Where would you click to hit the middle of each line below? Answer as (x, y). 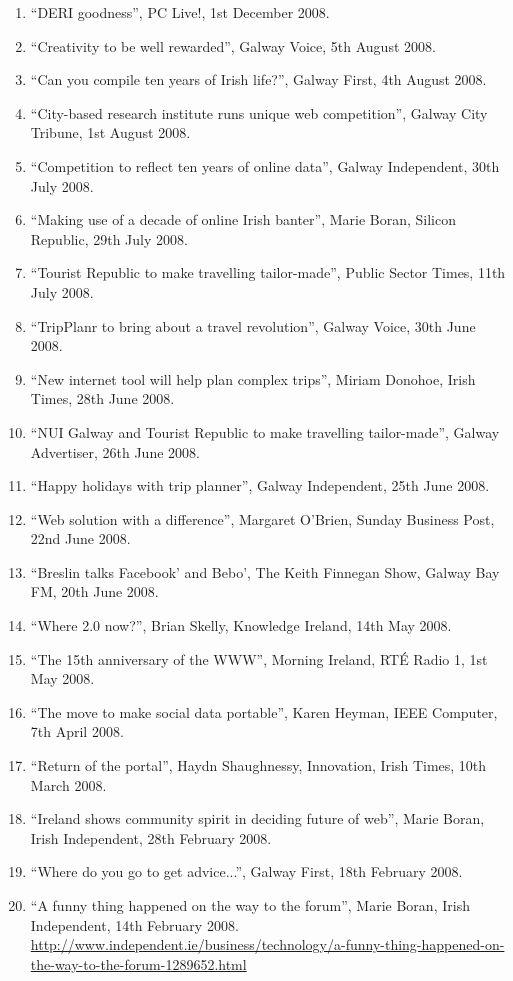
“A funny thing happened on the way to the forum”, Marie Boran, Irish (250, 905)
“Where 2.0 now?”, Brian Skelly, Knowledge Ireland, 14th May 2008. (241, 625)
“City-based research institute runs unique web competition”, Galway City (259, 112)
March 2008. (68, 784)
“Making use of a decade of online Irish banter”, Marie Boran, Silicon (243, 219)
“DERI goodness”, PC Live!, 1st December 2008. (180, 12)
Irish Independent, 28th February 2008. (151, 837)
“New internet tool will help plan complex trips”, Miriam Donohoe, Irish (253, 378)
